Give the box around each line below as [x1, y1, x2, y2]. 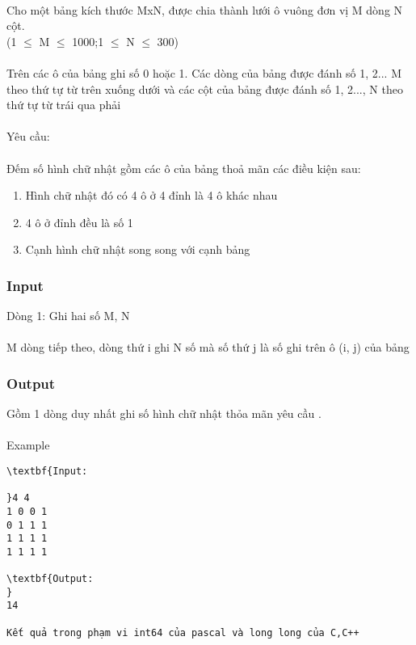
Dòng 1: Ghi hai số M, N [6, 307, 130, 324]
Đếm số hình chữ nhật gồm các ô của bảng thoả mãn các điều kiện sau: [6, 159, 361, 176]
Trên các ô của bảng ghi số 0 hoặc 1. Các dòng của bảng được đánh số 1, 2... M [6, 64, 402, 81]
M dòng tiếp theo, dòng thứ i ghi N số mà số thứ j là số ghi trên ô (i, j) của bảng [6, 339, 410, 356]
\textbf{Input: [6, 465, 88, 477]
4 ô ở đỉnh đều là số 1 [25, 213, 133, 230]
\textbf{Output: [6, 573, 94, 585]
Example [6, 436, 50, 453]
